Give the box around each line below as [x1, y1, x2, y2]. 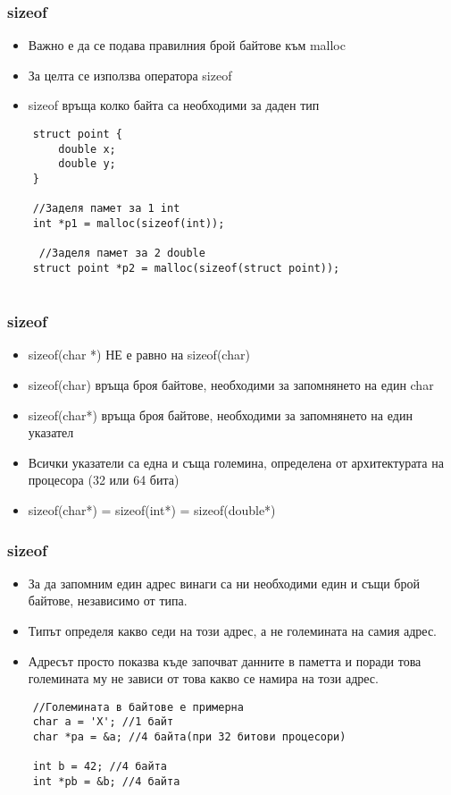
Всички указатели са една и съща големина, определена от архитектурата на [28, 452, 444, 471]
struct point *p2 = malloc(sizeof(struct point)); [32, 261, 340, 275]
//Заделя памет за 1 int [32, 202, 180, 216]
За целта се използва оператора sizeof [28, 65, 232, 84]
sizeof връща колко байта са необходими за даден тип [28, 96, 320, 114]
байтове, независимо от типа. [28, 591, 188, 610]
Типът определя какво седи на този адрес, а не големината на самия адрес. [28, 622, 438, 639]
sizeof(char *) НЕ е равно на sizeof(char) [28, 345, 250, 364]
